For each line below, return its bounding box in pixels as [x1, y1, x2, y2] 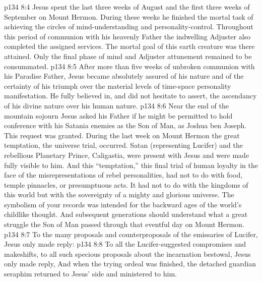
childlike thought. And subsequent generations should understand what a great [4, 209, 248, 219]
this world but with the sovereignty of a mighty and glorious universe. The [4, 189, 234, 200]
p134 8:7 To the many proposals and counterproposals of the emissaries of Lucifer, [4, 229, 258, 239]
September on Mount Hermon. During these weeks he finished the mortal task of [4, 11, 253, 22]
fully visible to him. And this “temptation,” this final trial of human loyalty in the [4, 159, 258, 170]
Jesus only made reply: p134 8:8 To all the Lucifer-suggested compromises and [4, 239, 246, 249]
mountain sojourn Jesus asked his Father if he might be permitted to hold [4, 110, 233, 121]
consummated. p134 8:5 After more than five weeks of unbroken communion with [4, 61, 255, 71]
